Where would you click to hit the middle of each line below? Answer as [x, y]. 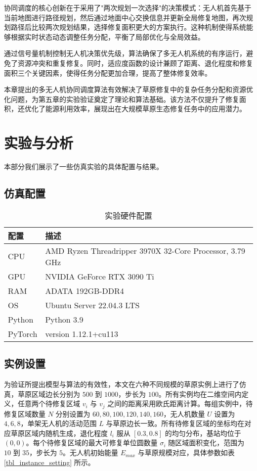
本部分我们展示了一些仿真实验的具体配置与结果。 [84, 166]
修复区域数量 [25, 413]
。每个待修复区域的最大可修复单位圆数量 [92, 443]
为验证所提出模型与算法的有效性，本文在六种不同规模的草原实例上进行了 [122, 384]
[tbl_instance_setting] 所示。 [49, 462]
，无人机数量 [184, 413]
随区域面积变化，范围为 [206, 443]
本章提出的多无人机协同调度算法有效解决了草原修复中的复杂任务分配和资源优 [128, 89]
